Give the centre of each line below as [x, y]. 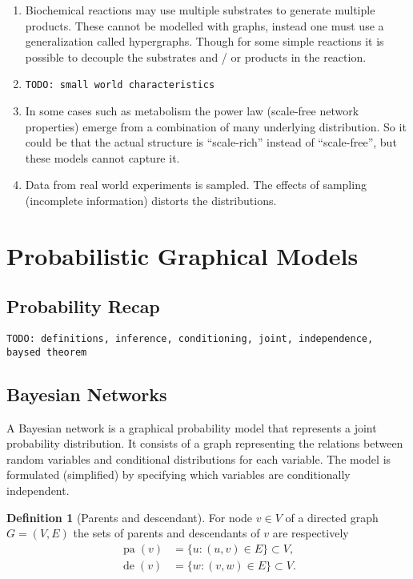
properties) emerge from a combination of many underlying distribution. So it [216, 126]
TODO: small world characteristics [120, 85]
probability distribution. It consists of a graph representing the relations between [205, 443]
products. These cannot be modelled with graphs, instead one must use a [204, 25]
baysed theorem [47, 352]
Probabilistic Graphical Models [182, 255]
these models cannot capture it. [102, 157]
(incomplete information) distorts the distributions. [151, 200]
